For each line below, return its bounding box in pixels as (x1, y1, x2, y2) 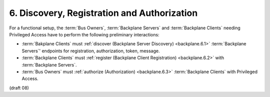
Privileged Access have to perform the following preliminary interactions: (9, 31, 159, 37)
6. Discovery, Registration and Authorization (9, 7, 198, 18)
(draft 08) (9, 85, 29, 91)
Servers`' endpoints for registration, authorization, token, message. (21, 48, 160, 54)
